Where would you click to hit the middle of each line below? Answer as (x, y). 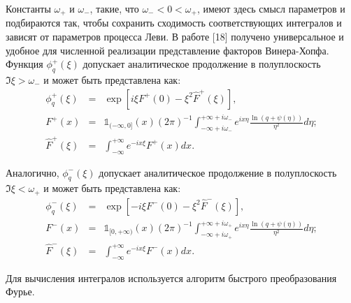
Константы (28, 8)
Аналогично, (33, 172)
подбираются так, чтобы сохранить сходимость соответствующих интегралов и (174, 23)
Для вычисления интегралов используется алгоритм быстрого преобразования (171, 278)
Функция (24, 64)
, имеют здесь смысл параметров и (271, 8)
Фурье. (20, 291)
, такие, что (114, 8)
